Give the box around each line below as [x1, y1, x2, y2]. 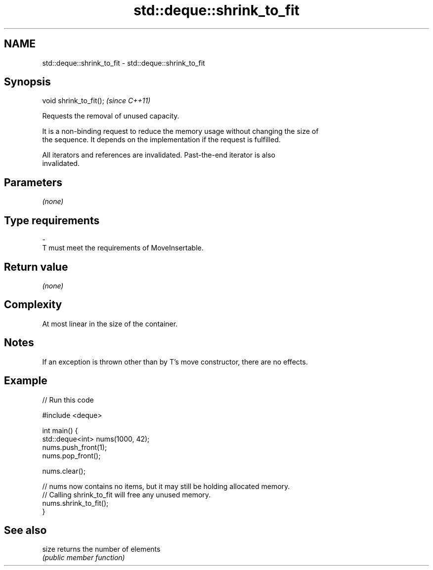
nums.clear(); [42, 466, 86, 475]
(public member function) [42, 553, 125, 562]
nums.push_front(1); [42, 443, 107, 451]
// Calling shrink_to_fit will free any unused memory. [42, 490, 211, 499]
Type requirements [4, 214, 100, 227]
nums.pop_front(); [42, 451, 101, 460]
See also [4, 524, 47, 536]
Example [4, 374, 47, 387]
